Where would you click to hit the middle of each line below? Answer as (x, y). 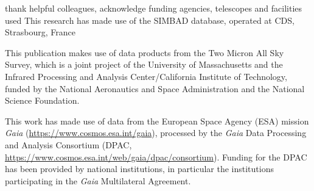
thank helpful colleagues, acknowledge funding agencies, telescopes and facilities (154, 8)
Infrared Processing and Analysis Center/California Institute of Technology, (146, 76)
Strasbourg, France (40, 32)
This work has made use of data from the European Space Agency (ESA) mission (157, 121)
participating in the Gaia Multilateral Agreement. (98, 180)
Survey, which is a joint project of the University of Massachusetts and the (144, 64)
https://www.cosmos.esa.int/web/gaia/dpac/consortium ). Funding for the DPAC (156, 157)
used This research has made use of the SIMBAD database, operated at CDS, (150, 20)
